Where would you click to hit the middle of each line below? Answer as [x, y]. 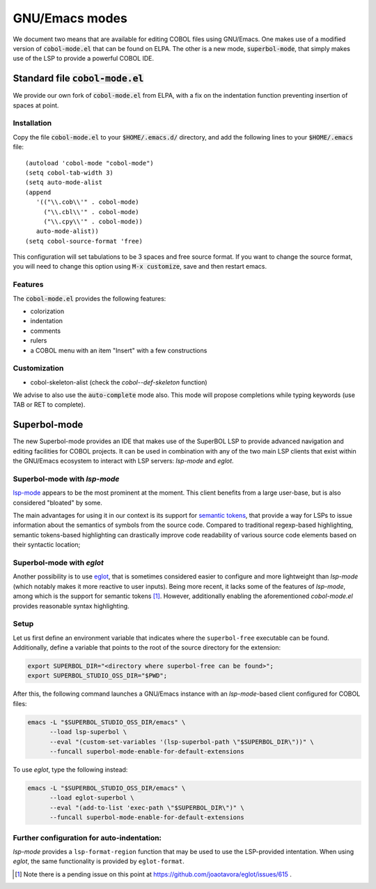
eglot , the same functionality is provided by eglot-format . [99, 861]
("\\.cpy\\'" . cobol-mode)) [93, 221]
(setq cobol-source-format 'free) [84, 241]
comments [46, 331]
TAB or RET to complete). [49, 405]
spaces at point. [36, 105]
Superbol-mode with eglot [58, 563]
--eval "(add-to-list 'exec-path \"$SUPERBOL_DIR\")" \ [147, 807]
